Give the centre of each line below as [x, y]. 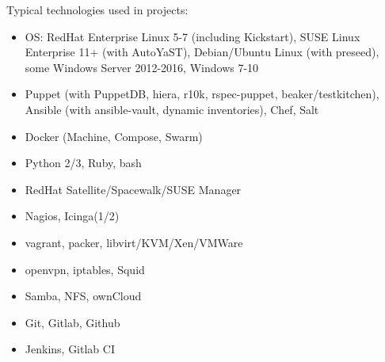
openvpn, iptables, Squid [85, 269]
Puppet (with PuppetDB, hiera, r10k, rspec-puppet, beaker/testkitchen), [202, 94]
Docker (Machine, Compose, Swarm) [114, 136]
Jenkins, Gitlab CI [70, 349]
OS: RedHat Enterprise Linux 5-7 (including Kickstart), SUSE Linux [192, 36]
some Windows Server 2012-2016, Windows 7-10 [142, 67]
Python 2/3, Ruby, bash [83, 163]
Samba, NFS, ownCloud [83, 296]
